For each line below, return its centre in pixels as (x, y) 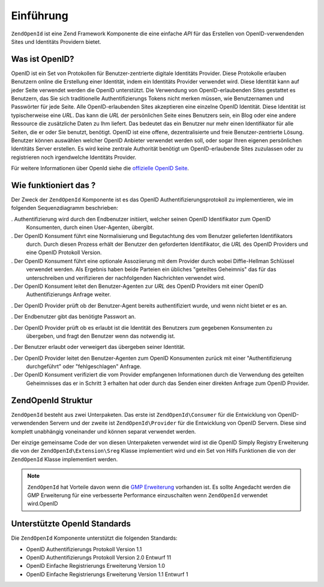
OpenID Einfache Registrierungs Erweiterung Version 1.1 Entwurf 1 (107, 574)
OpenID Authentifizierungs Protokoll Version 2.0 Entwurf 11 (98, 557)
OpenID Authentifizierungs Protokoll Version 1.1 (84, 549)
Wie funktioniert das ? (53, 185)
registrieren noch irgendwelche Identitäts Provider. (74, 157)
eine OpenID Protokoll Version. (64, 252)
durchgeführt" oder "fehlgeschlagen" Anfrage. (84, 366)
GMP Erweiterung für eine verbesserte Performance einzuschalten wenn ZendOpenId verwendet (148, 495)
